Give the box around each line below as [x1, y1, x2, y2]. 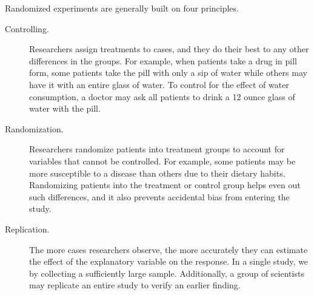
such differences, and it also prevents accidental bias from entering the [29, 190, 290, 203]
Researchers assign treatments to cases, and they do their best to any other [29, 42, 309, 55]
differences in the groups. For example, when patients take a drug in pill [29, 54, 297, 67]
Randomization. [5, 122, 64, 135]
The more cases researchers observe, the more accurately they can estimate [29, 243, 308, 256]
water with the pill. [29, 102, 101, 115]
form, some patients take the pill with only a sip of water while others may [29, 66, 307, 79]
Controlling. [5, 22, 49, 35]
